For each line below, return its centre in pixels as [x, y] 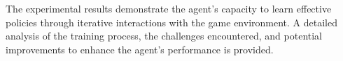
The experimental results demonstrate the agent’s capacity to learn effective [169, 8]
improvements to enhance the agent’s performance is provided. [140, 49]
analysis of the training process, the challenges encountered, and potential [164, 36]
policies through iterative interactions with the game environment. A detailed [171, 22]
